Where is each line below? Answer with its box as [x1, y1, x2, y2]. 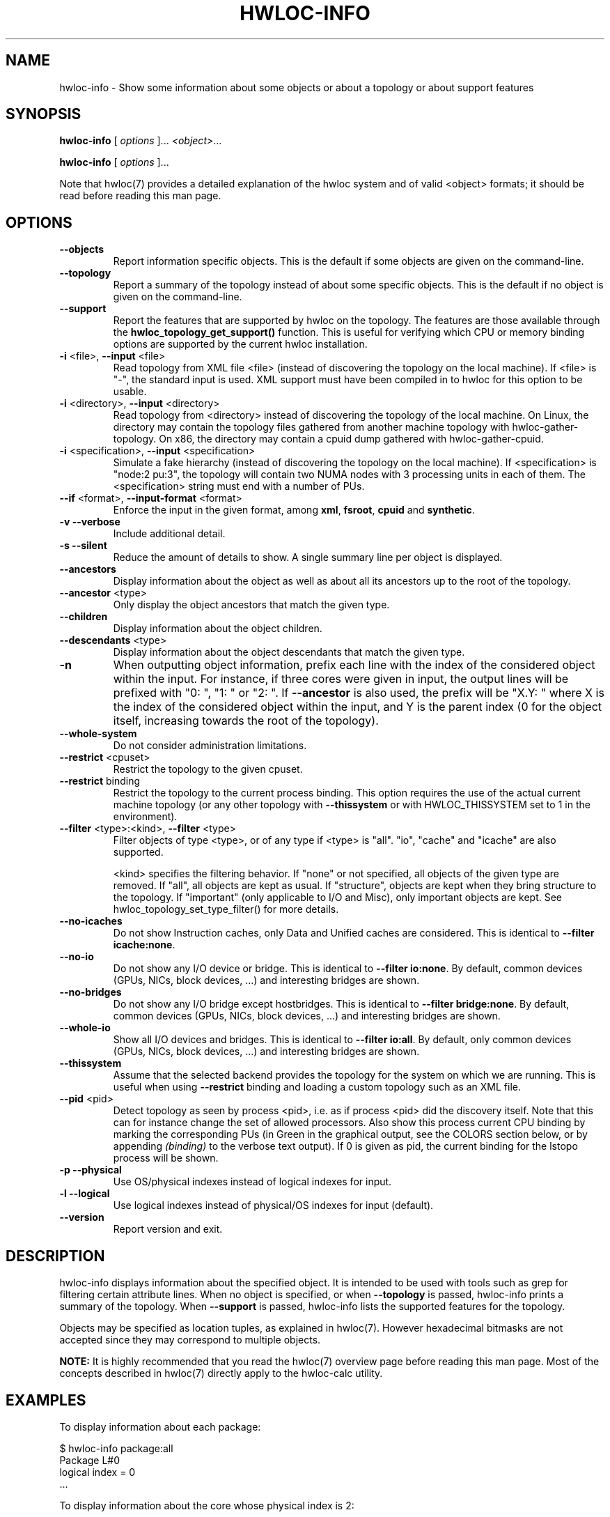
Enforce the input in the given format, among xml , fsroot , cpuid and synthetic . [113, 504, 475, 516]
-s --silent [59, 539, 107, 552]
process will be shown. [113, 1152, 219, 1164]
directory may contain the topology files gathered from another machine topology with [113, 421, 510, 433]
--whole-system [59, 727, 137, 740]
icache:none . [113, 939, 175, 951]
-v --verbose [59, 516, 120, 528]
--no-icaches [59, 915, 123, 927]
